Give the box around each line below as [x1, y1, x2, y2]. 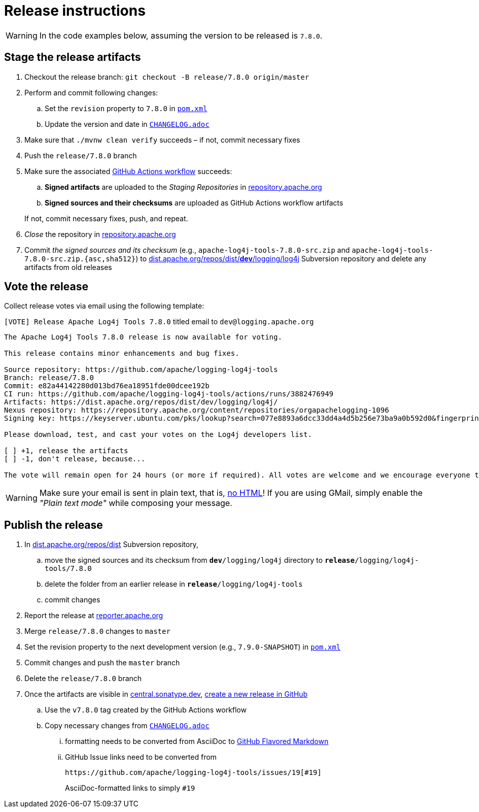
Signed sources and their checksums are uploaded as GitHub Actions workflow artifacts [45, 198, 344, 207]
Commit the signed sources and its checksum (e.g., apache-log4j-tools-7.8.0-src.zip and [24, 245, 350, 254]
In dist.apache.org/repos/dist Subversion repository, [24, 540, 198, 549]
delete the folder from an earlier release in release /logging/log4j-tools [45, 580, 303, 589]
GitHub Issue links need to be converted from [65, 753, 217, 762]
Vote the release [4, 280, 88, 293]
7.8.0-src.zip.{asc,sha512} [24, 254, 136, 263]
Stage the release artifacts [4, 51, 141, 64]
